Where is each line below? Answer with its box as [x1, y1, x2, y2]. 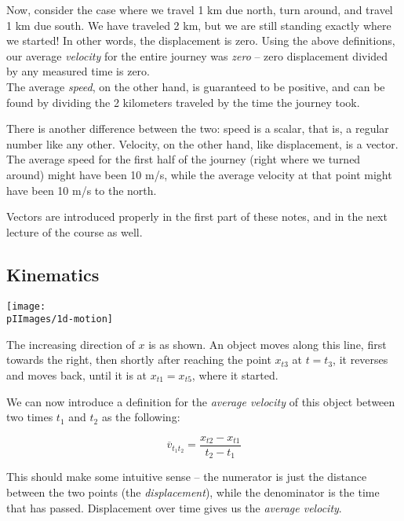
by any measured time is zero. [6, 63, 150, 79]
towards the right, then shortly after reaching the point [6, 351, 271, 368]
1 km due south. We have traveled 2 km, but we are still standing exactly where [6, 17, 391, 33]
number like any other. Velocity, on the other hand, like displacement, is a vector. [6, 135, 399, 152]
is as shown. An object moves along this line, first [148, 336, 387, 352]
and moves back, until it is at [6, 367, 147, 383]
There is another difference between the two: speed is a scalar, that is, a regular [6, 120, 389, 137]
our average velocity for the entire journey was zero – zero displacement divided [6, 47, 388, 64]
